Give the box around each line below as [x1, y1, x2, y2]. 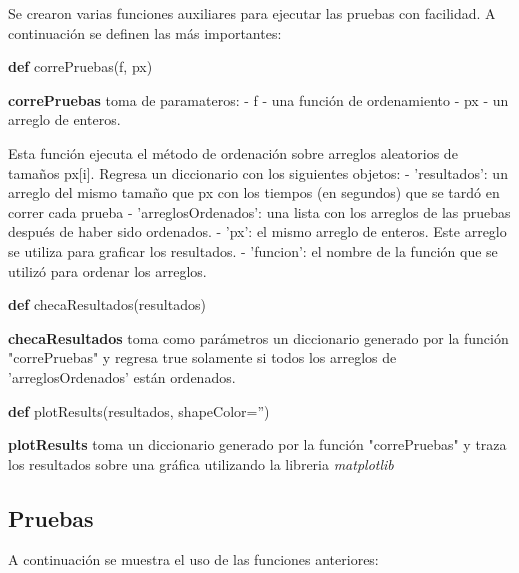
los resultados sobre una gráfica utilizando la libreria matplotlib [8, 453, 394, 474]
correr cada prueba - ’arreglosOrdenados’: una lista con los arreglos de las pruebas [8, 201, 511, 222]
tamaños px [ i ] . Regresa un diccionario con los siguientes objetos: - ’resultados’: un [8, 162, 508, 183]
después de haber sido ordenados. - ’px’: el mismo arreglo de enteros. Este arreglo [8, 221, 507, 242]
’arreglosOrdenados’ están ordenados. [8, 366, 236, 387]
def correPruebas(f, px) [8, 56, 153, 77]
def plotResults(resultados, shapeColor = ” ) [8, 400, 270, 421]
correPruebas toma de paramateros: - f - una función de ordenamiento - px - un [8, 89, 509, 110]
